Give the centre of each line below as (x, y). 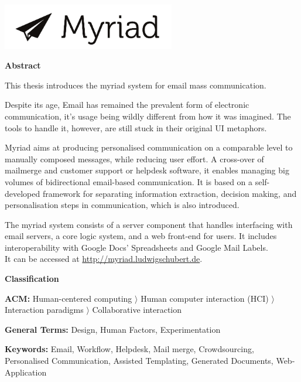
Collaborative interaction (137, 310)
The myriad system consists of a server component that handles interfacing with (149, 224)
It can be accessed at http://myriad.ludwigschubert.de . (104, 259)
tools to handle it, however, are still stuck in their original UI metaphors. (136, 127)
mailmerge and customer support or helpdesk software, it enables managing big (147, 170)
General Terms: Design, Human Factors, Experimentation (113, 329)
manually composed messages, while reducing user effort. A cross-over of (134, 158)
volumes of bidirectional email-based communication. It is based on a (129, 181)
